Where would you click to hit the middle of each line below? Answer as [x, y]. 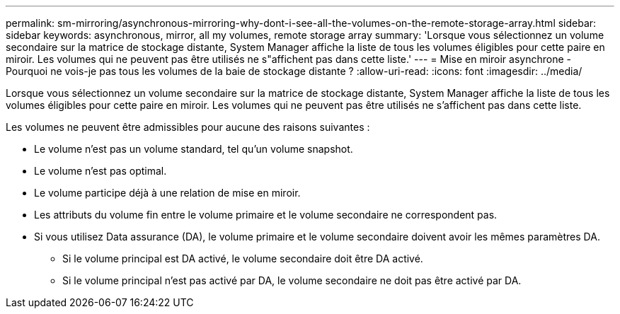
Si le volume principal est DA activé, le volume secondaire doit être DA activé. [243, 258]
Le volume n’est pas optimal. [101, 171]
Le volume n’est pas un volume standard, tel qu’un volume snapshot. [194, 149]
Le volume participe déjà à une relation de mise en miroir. [167, 193]
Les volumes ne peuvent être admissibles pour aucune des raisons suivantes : [188, 127]
